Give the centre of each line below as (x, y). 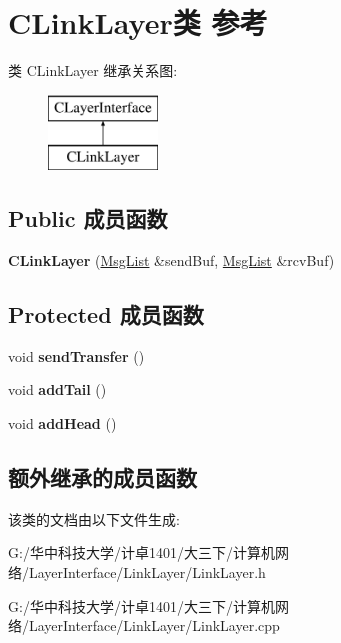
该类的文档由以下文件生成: (94, 518)
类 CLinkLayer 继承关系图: (93, 70)
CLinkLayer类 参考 (138, 22)
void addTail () (57, 389)
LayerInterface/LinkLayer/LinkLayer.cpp (154, 625)
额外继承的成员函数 (102, 477)
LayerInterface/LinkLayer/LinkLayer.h (147, 572)
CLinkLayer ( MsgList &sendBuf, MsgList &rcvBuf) (171, 260)
